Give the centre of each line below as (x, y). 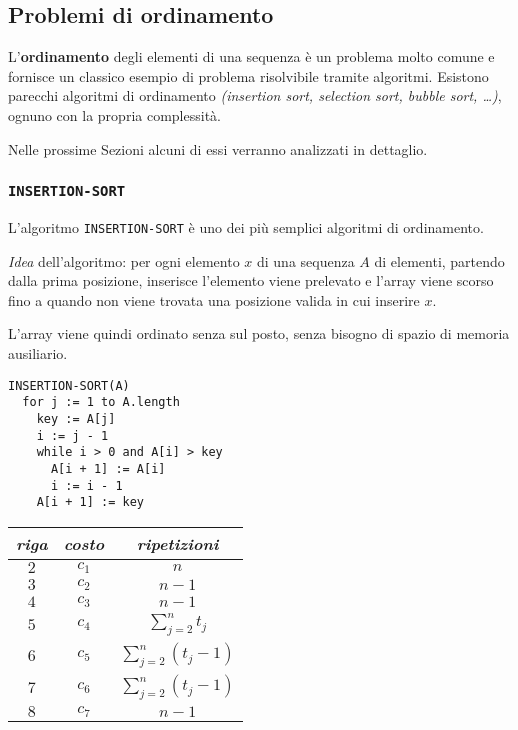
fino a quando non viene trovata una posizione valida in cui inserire (214, 299)
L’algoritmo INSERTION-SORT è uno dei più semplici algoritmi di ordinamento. (246, 226)
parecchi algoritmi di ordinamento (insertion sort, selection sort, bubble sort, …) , (255, 95)
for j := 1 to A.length (101, 402)
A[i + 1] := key (90, 502)
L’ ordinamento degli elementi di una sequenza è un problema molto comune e (251, 56)
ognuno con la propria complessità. (114, 114)
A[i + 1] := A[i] (108, 468)
